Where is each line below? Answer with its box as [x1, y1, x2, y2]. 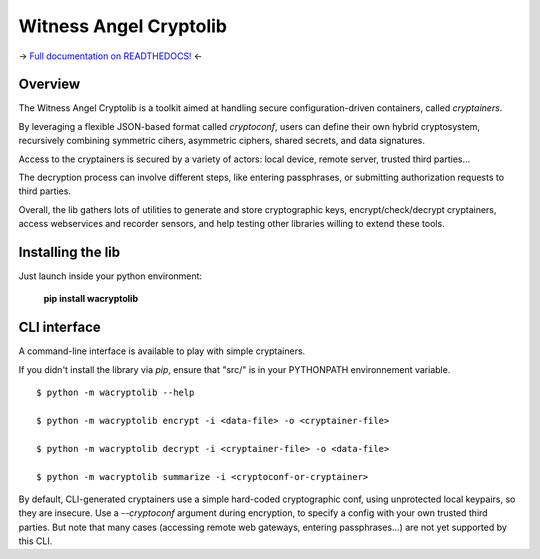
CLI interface [18, 319, 102, 336]
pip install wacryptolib [43, 293, 139, 305]
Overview [18, 76, 81, 93]
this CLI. [18, 535, 53, 547]
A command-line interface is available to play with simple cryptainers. [18, 345, 306, 357]
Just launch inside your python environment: [18, 270, 203, 282]
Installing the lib [18, 244, 121, 260]
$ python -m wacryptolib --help [36, 387, 195, 399]
